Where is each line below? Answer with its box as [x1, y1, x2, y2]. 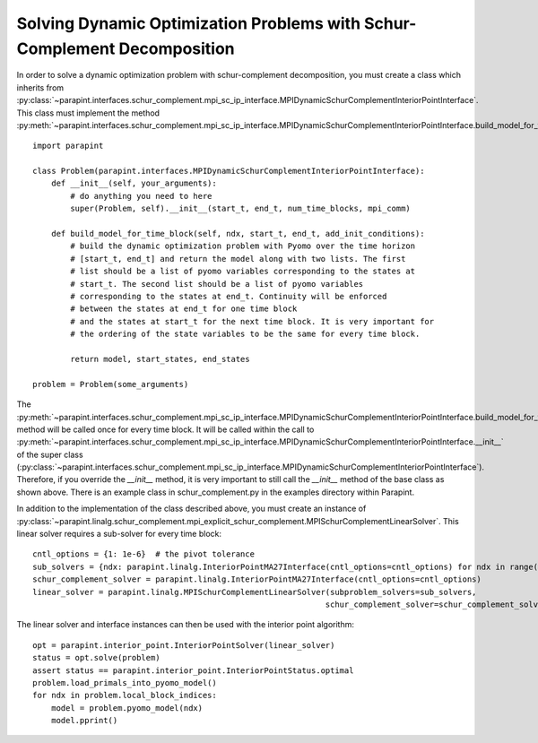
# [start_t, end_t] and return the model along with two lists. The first [70, 254, 406, 264]
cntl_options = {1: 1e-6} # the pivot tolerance [32, 549, 256, 559]
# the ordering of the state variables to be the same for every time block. [70, 329, 421, 340]
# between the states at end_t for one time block [70, 304, 298, 314]
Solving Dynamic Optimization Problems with [16, 13, 361, 33]
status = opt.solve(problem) [32, 652, 161, 663]
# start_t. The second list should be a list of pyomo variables [70, 279, 364, 289]
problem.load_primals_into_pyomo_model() [32, 678, 217, 687]
